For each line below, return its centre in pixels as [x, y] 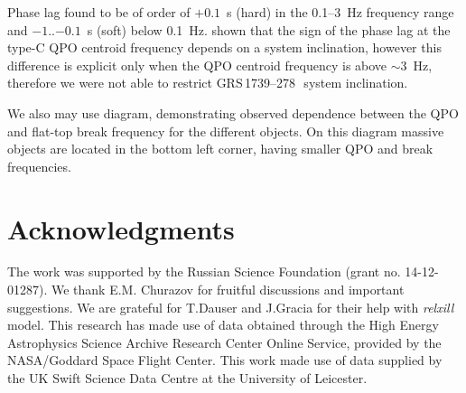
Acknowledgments [121, 228]
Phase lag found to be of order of [99, 12]
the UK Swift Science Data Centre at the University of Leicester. [187, 378]
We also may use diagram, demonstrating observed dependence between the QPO [233, 112]
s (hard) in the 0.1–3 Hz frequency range [340, 12]
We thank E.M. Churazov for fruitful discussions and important [228, 290]
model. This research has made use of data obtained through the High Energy [223, 325]
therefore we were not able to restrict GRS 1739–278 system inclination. [208, 83]
